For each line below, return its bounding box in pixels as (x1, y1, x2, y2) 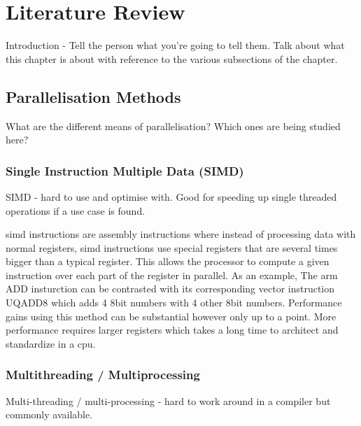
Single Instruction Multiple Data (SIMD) (6, 162, 244, 179)
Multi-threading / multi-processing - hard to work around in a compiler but (6, 393, 331, 408)
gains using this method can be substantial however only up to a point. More (6, 308, 337, 323)
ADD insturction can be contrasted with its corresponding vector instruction (6, 281, 335, 296)
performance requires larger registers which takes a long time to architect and (6, 322, 339, 337)
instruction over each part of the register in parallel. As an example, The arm (6, 267, 338, 282)
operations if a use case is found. (6, 203, 146, 218)
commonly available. (6, 407, 93, 422)
